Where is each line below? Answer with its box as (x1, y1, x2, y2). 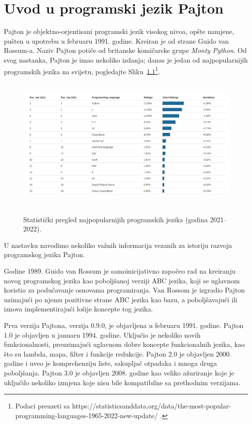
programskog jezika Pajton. (4, 249, 85, 260)
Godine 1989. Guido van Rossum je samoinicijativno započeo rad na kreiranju (4, 266, 236, 276)
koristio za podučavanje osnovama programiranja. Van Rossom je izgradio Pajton (4, 285, 245, 295)
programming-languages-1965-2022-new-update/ (15, 410, 158, 420)
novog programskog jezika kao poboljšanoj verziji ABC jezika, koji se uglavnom (4, 275, 240, 285)
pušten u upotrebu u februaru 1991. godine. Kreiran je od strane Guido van (4, 35, 229, 46)
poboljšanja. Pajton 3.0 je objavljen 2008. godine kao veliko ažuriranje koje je (4, 367, 235, 377)
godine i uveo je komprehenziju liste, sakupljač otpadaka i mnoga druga (4, 358, 217, 368)
